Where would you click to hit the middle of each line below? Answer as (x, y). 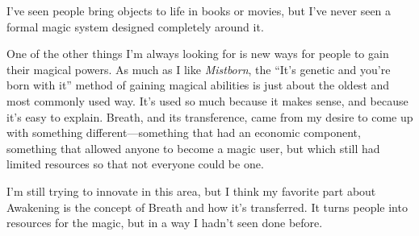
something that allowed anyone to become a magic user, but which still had (193, 148)
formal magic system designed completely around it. (135, 26)
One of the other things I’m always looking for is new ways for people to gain (198, 54)
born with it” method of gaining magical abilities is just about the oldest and (198, 85)
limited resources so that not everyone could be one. (135, 164)
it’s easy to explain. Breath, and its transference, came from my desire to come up (210, 116)
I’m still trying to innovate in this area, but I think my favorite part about (191, 190)
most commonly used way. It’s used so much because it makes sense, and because (207, 100)
